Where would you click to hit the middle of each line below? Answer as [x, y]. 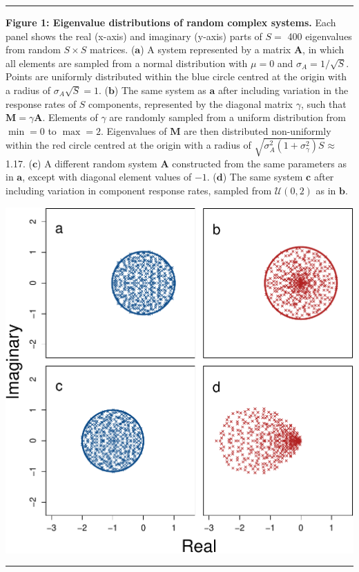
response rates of [41, 103]
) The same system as [160, 90]
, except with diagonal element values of [107, 177]
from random [33, 49]
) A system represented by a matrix [216, 49]
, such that [323, 103]
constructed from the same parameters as [260, 163]
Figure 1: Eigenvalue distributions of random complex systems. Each [171, 22]
